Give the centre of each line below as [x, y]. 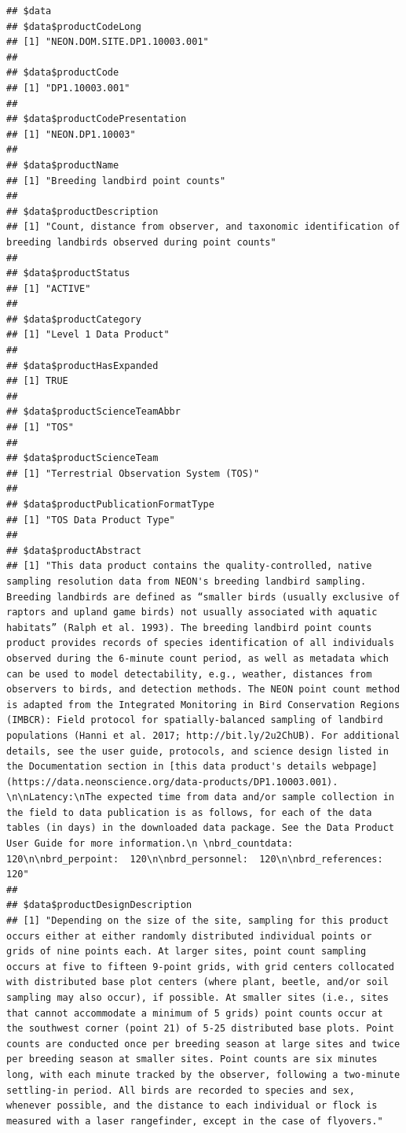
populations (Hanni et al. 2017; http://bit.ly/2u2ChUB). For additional [203, 735]
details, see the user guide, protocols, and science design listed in [198, 751]
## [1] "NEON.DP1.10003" [71, 134]
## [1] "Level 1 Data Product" [88, 335]
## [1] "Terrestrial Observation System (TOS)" [133, 473]
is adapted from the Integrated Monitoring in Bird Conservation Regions [203, 705]
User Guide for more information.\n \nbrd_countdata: [150, 844]
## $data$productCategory [74, 319]
